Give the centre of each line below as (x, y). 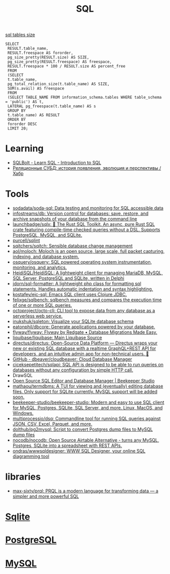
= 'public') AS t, (25, 102)
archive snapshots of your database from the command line (75, 219)
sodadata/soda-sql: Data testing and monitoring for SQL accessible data (88, 208)
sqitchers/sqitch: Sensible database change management (73, 246)
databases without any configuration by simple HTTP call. (73, 370)
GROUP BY (17, 111)
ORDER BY (17, 120)
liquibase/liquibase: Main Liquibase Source (57, 338)
